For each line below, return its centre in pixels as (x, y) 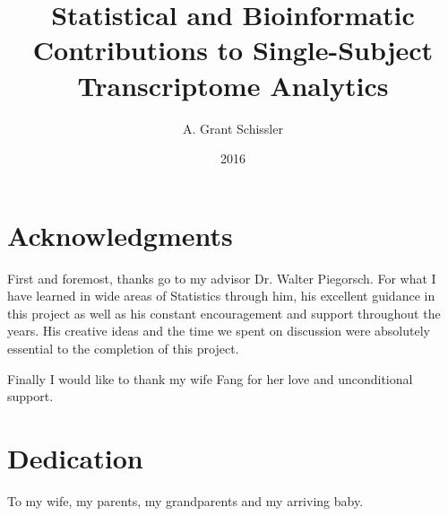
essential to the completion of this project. (123, 348)
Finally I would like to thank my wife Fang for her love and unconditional (210, 378)
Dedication (75, 457)
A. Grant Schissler (233, 128)
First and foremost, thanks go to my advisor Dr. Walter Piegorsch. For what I (222, 278)
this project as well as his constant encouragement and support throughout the (224, 313)
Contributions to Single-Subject (233, 50)
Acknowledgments (120, 235)
